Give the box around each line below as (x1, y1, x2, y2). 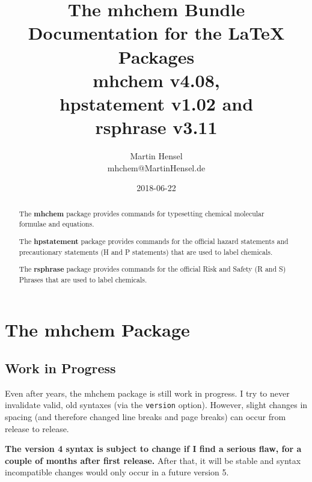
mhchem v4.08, (93, 67, 220, 92)
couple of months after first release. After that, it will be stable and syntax (5, 454, 301, 466)
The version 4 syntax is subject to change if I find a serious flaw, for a (5, 442, 302, 455)
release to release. (5, 422, 69, 435)
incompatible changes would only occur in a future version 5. (5, 466, 229, 478)
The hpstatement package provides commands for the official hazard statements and (19, 236, 289, 246)
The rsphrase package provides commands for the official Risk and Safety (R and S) (19, 264, 286, 275)
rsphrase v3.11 (95, 115, 218, 139)
